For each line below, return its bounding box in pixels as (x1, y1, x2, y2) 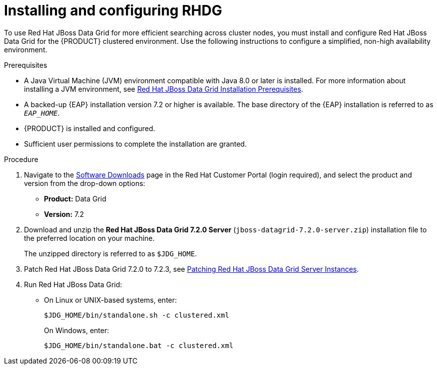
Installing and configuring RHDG (4, 2, 222, 19)
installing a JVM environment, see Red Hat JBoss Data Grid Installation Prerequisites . (24, 84, 303, 93)
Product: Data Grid (44, 194, 106, 203)
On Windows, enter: (44, 326, 109, 335)
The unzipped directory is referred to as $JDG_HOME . (24, 249, 197, 258)
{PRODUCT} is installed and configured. (24, 124, 155, 133)
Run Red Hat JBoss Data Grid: (24, 280, 122, 289)
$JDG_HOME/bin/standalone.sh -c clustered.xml (44, 311, 229, 319)
